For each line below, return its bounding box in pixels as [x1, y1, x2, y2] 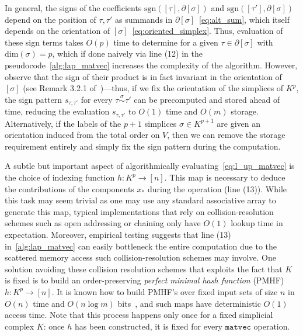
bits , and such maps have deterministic [117, 297, 261, 309]
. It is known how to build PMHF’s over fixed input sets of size [51, 285, 278, 297]
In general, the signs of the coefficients [5, 2, 142, 13]
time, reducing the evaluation [5, 105, 110, 117]
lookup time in [231, 217, 283, 229]
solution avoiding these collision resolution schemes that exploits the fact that [5, 262, 283, 275]
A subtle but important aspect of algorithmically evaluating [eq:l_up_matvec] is [5, 160, 295, 172]
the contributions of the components [5, 182, 134, 195]
